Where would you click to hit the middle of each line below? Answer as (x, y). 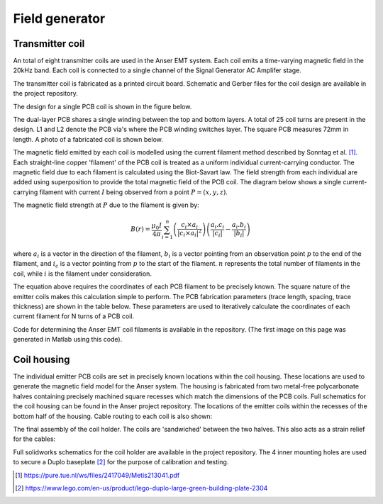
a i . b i (239, 225)
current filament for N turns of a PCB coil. (74, 316)
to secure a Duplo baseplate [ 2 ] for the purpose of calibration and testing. (121, 462)
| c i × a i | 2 (190, 233)
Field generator (59, 18)
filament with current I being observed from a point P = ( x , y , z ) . (134, 192)
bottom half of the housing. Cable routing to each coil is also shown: (113, 416)
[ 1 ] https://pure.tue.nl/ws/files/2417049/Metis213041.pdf (98, 475)
